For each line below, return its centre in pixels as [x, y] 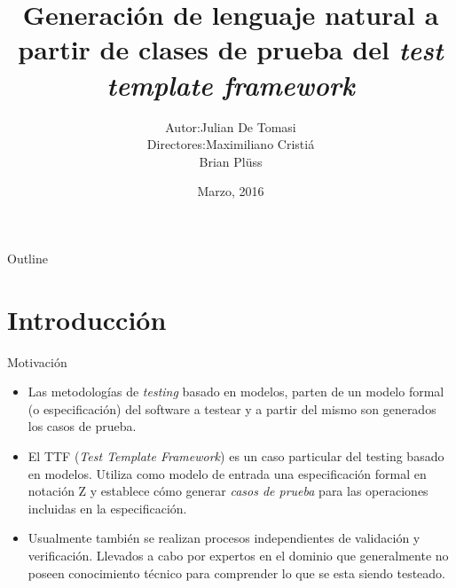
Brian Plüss [231, 161]
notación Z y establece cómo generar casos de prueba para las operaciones [228, 491]
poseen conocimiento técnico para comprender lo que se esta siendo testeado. [237, 572]
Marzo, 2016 [231, 191]
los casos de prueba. [82, 426]
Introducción [87, 319]
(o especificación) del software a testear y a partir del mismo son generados [232, 408]
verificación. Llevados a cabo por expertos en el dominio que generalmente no [238, 555]
